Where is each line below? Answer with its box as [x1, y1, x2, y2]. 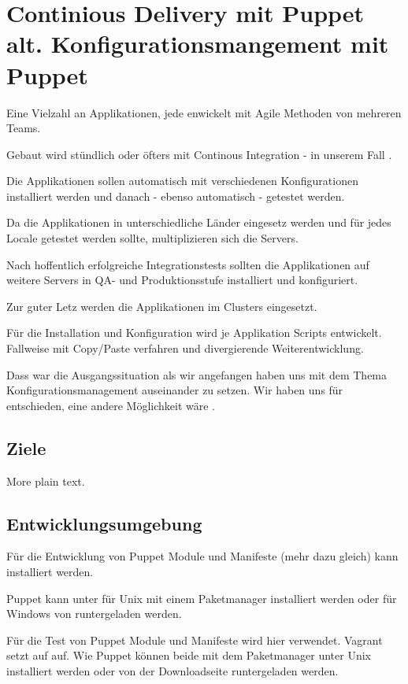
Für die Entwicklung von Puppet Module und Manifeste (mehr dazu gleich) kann [6, 548, 399, 564]
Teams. [6, 120, 41, 136]
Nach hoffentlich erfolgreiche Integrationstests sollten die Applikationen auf [6, 256, 369, 272]
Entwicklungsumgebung [6, 511, 202, 535]
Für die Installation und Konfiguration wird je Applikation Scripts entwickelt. [6, 324, 382, 341]
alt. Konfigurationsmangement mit [6, 28, 389, 60]
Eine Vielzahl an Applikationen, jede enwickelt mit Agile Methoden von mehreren [6, 104, 402, 120]
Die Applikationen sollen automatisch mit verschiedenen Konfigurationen [6, 172, 358, 189]
